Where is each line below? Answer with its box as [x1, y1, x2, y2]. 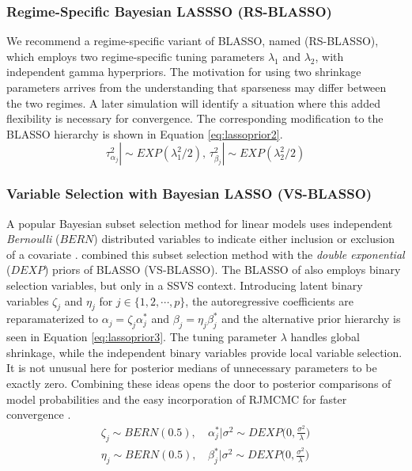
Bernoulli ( [6, 230, 60, 247]
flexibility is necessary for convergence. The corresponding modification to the [6, 110, 384, 127]
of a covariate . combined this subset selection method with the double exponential [6, 245, 405, 262]
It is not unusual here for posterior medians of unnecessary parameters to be [6, 359, 377, 376]
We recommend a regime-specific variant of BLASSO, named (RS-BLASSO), [6, 32, 379, 49]
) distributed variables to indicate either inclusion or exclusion [93, 230, 395, 247]
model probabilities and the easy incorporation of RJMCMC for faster [6, 390, 347, 407]
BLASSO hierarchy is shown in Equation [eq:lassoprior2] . [6, 125, 283, 142]
